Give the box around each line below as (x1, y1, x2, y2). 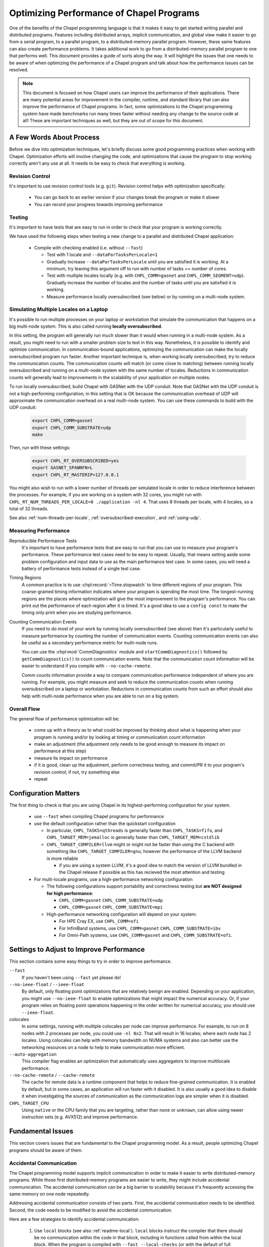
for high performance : (46, 890, 94, 896)
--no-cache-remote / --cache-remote (9, 1072, 95, 1078)
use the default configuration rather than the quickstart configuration (34, 821, 176, 827)
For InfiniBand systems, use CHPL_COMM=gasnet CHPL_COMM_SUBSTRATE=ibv (59, 925, 221, 931)
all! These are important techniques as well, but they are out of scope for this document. (22, 118, 204, 124)
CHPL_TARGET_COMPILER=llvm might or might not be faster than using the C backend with (46, 841, 235, 847)
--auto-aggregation (9, 1051, 57, 1057)
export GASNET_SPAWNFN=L (32, 465, 93, 471)
